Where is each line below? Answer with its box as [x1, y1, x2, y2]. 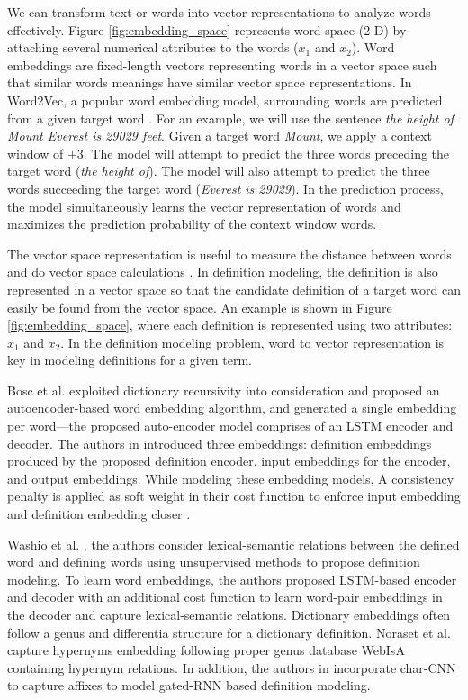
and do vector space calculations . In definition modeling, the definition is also [7, 262, 438, 281]
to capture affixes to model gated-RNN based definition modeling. [7, 676, 371, 695]
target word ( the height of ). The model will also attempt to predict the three [7, 161, 430, 180]
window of [7, 143, 64, 162]
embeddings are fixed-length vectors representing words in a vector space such [7, 55, 437, 74]
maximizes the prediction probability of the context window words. [7, 214, 377, 233]
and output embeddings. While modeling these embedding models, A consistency [7, 468, 454, 487]
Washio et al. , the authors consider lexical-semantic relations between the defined [7, 534, 460, 553]
